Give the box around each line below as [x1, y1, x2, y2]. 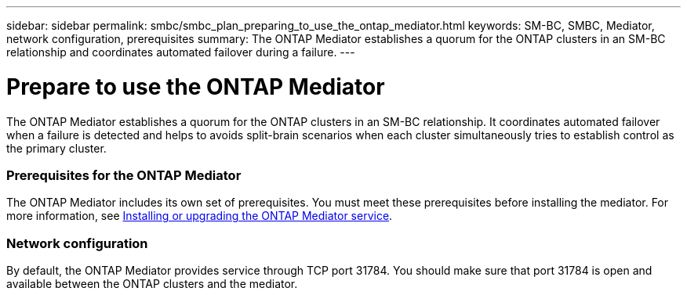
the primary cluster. [6, 141, 107, 155]
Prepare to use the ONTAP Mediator [6, 73, 385, 100]
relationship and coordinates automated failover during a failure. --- [6, 45, 355, 59]
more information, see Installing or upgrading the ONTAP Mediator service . [6, 209, 393, 223]
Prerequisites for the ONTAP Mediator [6, 167, 242, 183]
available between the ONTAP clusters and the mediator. [6, 277, 298, 290]
